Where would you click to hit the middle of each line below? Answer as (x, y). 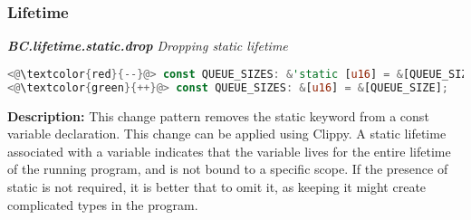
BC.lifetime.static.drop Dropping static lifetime (148, 46)
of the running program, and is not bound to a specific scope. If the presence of (228, 169)
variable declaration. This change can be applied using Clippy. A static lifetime (227, 134)
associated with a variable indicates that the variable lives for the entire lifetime (229, 151)
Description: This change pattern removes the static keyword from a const (218, 115)
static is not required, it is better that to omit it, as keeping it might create (217, 186)
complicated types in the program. (103, 204)
